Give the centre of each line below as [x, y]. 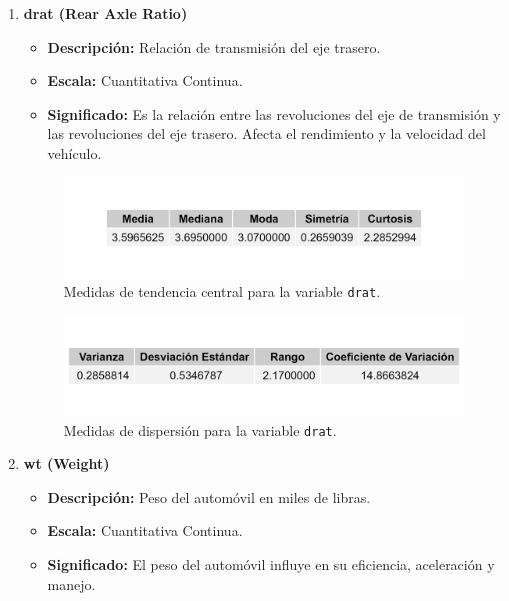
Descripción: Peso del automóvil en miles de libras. [209, 496]
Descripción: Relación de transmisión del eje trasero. [214, 46]
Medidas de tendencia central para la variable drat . [222, 291]
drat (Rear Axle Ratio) [105, 13]
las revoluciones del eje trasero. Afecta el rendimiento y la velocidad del [266, 133]
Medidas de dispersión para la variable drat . [200, 429]
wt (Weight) [66, 463]
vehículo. [74, 152]
